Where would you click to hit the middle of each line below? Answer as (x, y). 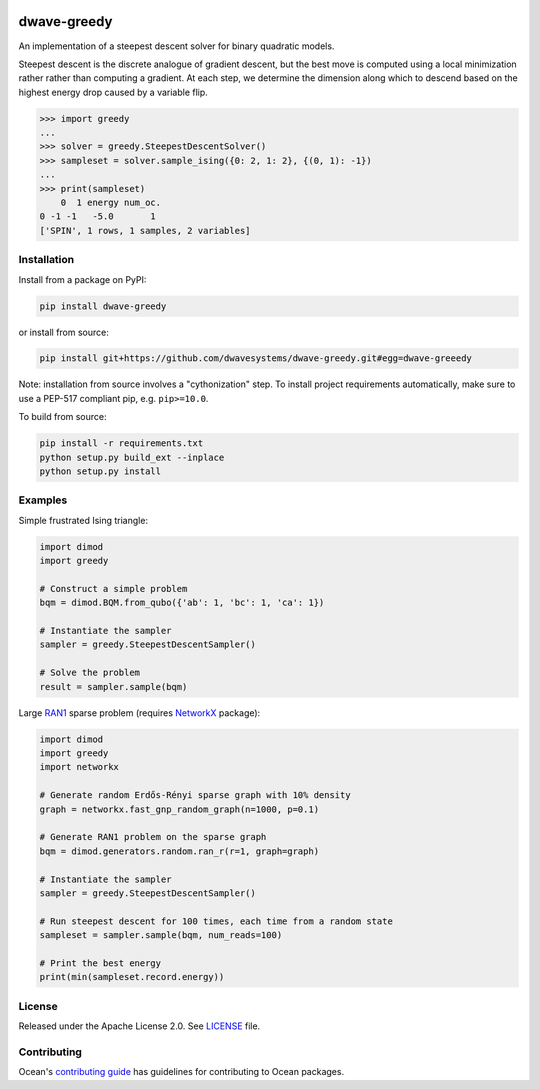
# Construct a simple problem (113, 588)
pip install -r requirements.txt (121, 443)
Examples (43, 500)
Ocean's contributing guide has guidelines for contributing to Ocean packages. (181, 1072)
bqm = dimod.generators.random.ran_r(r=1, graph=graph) (179, 851)
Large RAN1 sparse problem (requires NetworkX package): (139, 712)
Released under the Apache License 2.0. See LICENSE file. (139, 1026)
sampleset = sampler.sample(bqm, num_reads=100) (161, 935)
